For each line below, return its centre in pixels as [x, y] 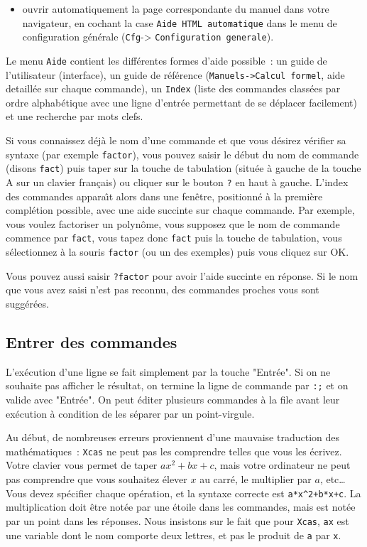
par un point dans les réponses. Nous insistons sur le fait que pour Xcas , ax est [177, 520]
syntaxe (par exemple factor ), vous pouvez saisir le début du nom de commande [182, 154]
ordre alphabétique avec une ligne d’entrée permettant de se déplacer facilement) [181, 102]
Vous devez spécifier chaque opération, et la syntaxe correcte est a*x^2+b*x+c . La [183, 493]
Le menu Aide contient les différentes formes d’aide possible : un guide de [166, 60]
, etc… [333, 479]
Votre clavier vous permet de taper [82, 465]
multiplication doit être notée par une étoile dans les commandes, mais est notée [181, 507]
